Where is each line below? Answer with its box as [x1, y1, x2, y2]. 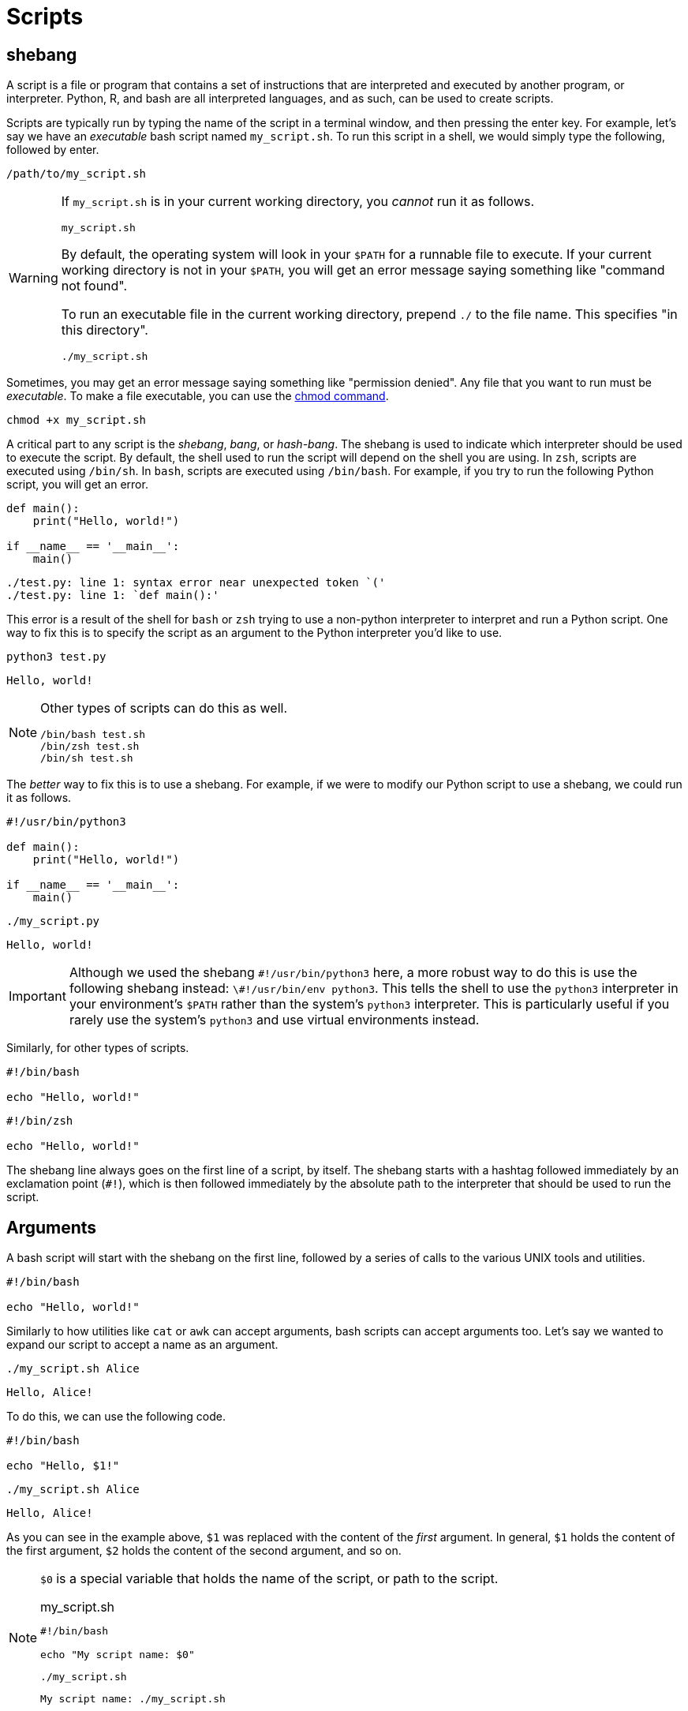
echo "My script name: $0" [40, 1649, 195, 1661]
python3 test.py [6, 650, 107, 664]
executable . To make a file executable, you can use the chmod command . [6, 389, 389, 403]
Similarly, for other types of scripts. [6, 1041, 189, 1055]
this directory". [61, 322, 148, 339]
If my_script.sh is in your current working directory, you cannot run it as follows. [61, 193, 535, 210]
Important [9, 988, 66, 1005]
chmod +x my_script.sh [6, 414, 147, 427]
